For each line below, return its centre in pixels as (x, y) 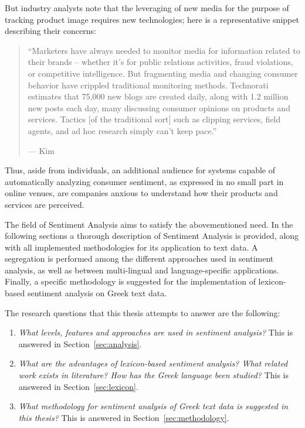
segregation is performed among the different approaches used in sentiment (139, 258)
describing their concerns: (50, 31)
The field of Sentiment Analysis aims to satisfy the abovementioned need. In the (149, 224)
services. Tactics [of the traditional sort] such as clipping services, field (154, 119)
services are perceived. (45, 204)
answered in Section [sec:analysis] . (80, 343)
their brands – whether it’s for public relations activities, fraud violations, (160, 62)
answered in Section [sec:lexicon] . (78, 386)
